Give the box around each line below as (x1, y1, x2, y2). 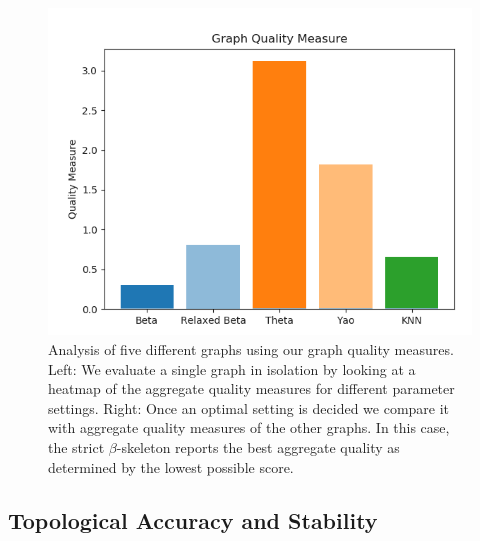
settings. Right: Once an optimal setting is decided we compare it (48, 397, 450, 418)
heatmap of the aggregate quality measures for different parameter (48, 378, 455, 399)
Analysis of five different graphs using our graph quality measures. (48, 338, 454, 359)
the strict (48, 436, 105, 457)
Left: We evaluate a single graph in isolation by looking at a (48, 358, 416, 379)
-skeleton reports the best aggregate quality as (116, 436, 400, 457)
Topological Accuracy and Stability (8, 505, 378, 536)
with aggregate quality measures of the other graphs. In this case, (48, 417, 450, 438)
